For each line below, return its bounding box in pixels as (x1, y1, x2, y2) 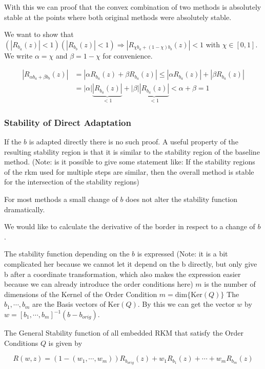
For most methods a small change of (4, 194, 118, 205)
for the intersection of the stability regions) (4, 176, 139, 187)
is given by (48, 337, 83, 348)
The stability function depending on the (4, 248, 130, 259)
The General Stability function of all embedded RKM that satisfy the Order (4, 327, 243, 338)
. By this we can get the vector (137, 299, 235, 309)
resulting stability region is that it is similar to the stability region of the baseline (4, 146, 260, 157)
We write (4, 50, 33, 61)
